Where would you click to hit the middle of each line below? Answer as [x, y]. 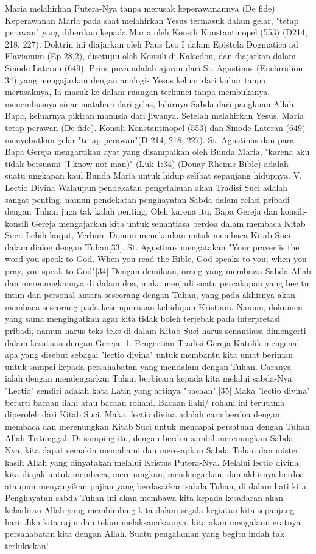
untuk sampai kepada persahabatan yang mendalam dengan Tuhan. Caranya [148, 366]
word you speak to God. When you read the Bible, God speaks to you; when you [156, 259]
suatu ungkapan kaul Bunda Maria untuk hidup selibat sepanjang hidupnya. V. [153, 175]
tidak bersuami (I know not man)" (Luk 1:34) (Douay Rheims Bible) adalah [147, 163]
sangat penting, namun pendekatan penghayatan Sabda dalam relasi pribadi [147, 199]
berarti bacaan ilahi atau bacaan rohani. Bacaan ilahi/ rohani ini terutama [145, 402]
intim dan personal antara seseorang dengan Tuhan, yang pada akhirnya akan [150, 295]
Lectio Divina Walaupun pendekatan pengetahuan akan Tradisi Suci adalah [146, 187]
